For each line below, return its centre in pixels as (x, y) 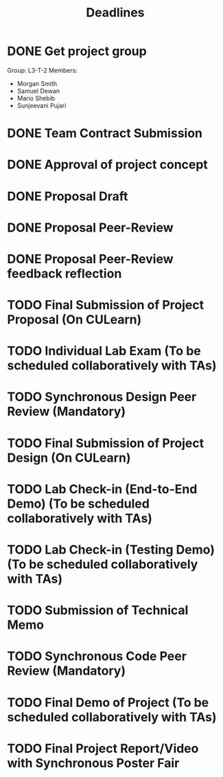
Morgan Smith (37, 83)
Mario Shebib (36, 98)
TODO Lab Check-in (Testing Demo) (111, 550)
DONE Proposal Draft (68, 196)
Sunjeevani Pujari (42, 105)
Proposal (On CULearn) (74, 320)
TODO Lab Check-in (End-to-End (102, 489)
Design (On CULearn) (69, 458)
